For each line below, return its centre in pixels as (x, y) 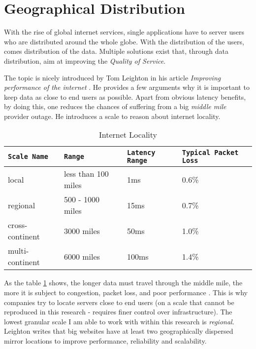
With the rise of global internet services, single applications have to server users (124, 32)
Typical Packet (210, 153)
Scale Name (28, 157)
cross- (18, 225)
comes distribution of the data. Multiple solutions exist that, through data (116, 51)
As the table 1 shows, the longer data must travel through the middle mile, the (123, 283)
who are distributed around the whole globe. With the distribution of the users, (124, 41)
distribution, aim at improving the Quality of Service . (85, 60)
